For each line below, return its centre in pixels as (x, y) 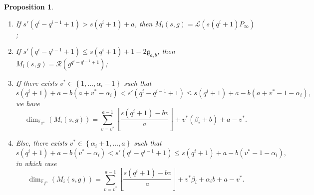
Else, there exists (41, 143)
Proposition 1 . (29, 6)
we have (28, 103)
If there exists (36, 83)
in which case (36, 163)
